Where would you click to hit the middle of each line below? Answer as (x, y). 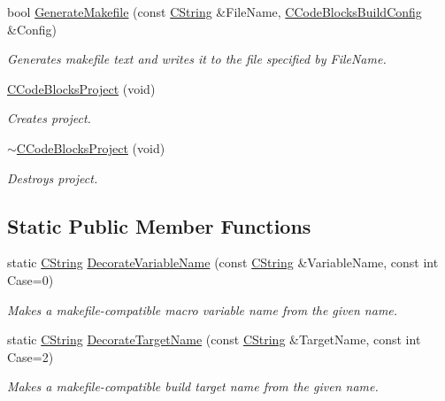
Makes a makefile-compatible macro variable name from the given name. (203, 309)
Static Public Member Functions (159, 225)
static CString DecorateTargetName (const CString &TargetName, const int (214, 339)
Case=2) (31, 356)
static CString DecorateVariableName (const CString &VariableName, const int (223, 262)
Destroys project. (53, 177)
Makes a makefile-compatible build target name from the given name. (193, 386)
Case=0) (31, 279)
